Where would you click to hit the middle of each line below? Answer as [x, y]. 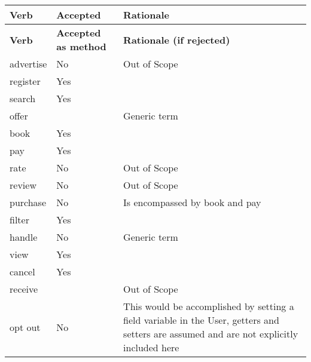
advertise [28, 64]
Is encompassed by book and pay [192, 202]
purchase [28, 202]
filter [19, 220]
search [23, 98]
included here [151, 347]
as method [81, 46]
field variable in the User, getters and [201, 320]
